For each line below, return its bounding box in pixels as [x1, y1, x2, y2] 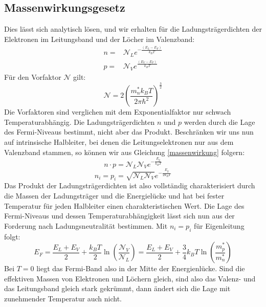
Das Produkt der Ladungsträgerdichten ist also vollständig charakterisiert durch [4, 180, 255, 191]
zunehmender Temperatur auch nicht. [4, 293, 122, 303]
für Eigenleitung [193, 220, 245, 231]
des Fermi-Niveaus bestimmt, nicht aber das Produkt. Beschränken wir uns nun [4, 126, 254, 137]
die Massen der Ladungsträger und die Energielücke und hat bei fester [4, 190, 225, 201]
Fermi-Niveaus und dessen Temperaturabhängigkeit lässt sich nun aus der [4, 210, 235, 221]
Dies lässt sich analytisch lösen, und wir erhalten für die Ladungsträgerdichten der [4, 24, 262, 34]
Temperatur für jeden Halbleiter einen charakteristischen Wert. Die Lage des [4, 200, 245, 211]
